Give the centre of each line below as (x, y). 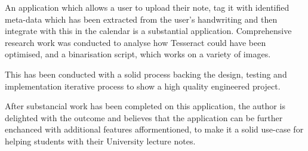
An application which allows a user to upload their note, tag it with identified (147, 7)
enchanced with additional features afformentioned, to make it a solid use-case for (154, 129)
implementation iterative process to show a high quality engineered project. (143, 86)
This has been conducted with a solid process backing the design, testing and (146, 74)
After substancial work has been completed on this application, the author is (145, 106)
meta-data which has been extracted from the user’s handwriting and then (141, 19)
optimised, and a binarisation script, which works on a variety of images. (138, 54)
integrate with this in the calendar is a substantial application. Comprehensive (148, 31)
